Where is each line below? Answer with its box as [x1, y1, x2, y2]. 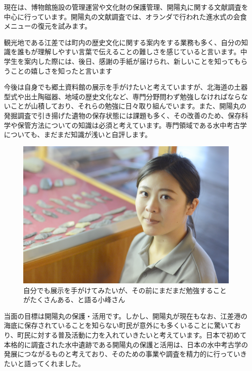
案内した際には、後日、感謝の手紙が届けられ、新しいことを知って [24, 56, 234, 66]
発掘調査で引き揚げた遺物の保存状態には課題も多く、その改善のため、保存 [4, 110, 241, 120]
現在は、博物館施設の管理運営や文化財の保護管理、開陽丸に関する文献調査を [4, 2, 248, 12]
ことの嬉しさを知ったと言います [10, 65, 112, 76]
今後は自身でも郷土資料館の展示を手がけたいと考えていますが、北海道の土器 [4, 82, 248, 92]
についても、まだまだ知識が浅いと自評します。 [4, 129, 152, 139]
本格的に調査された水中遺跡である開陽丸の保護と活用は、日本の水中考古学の [4, 339, 248, 349]
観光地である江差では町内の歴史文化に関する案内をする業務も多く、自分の [4, 37, 241, 47]
